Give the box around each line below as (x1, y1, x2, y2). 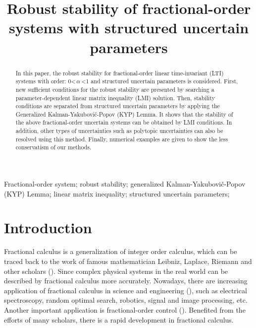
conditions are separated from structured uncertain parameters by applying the (15, 102, 220, 110)
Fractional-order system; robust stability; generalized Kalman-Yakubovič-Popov (4, 179, 246, 189)
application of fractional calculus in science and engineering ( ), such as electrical (4, 285, 247, 295)
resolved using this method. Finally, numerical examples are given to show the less (15, 134, 228, 143)
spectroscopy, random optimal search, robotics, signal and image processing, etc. (4, 295, 248, 305)
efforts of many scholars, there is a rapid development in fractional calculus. (4, 314, 234, 325)
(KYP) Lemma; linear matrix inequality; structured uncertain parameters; (4, 188, 230, 198)
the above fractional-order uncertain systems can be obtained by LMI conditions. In (15, 118, 232, 127)
